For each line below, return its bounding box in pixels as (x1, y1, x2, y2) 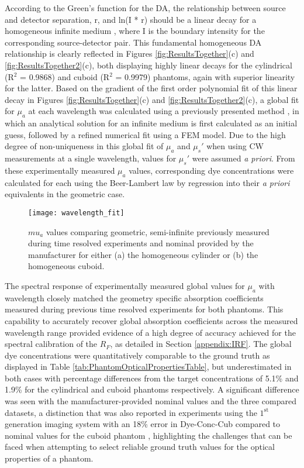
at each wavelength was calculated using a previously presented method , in (28, 105, 299, 117)
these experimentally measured (5, 164, 115, 176)
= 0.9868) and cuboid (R (20, 70, 110, 82)
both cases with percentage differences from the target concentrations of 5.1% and (5, 371, 299, 384)
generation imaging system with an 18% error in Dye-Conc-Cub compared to (5, 418, 281, 430)
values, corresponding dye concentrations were (129, 164, 294, 176)
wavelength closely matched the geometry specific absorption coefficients (5, 291, 264, 304)
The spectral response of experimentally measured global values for (5, 279, 245, 291)
